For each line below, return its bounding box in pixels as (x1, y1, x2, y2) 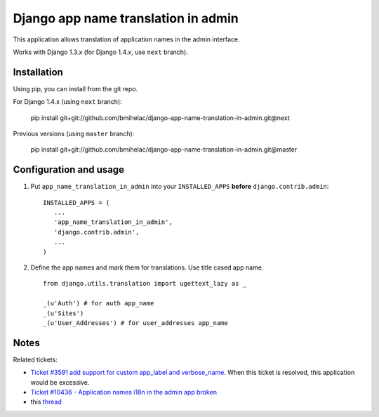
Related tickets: (13, 355, 58, 364)
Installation (13, 66, 63, 78)
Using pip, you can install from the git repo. (13, 84, 138, 93)
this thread (30, 397, 62, 406)
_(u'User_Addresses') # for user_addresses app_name (43, 319, 228, 326)
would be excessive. (30, 378, 90, 386)
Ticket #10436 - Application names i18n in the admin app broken (30, 388, 218, 397)
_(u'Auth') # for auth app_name (43, 299, 154, 307)
